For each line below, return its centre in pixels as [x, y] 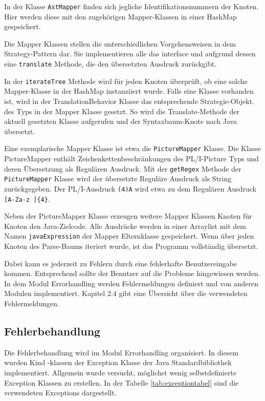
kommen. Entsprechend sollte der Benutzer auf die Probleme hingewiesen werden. [132, 273]
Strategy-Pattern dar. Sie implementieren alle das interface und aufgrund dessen [130, 54]
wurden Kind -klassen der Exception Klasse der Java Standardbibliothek [118, 362]
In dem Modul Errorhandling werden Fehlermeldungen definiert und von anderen [131, 283]
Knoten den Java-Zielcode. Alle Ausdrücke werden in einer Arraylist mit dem [125, 226]
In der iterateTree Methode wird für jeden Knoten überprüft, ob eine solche [126, 81]
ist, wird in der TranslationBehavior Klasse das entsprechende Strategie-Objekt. [129, 101]
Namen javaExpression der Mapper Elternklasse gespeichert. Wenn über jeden [129, 236]
